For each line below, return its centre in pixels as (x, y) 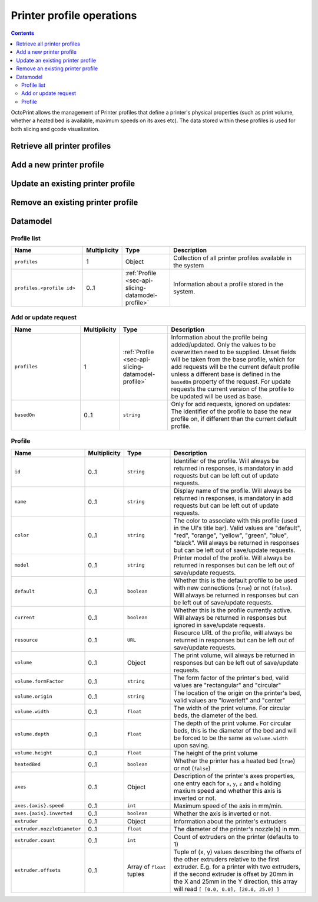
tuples (135, 874)
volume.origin (33, 697)
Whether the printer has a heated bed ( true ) (235, 760)
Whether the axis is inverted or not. (223, 813)
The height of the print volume (216, 753)
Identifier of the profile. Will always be (226, 460)
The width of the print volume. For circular (232, 708)
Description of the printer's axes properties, (234, 776)
